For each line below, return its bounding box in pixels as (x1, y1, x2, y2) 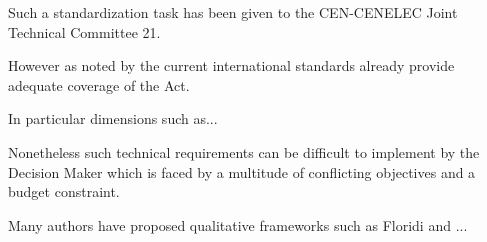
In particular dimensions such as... (8, 108, 218, 129)
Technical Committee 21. (8, 21, 161, 42)
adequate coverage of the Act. (8, 74, 190, 95)
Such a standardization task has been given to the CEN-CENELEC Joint (8, 2, 458, 22)
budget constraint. (8, 181, 120, 202)
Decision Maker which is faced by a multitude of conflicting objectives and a (8, 161, 476, 182)
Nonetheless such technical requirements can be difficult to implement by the (8, 141, 480, 162)
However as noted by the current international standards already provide (8, 55, 455, 76)
